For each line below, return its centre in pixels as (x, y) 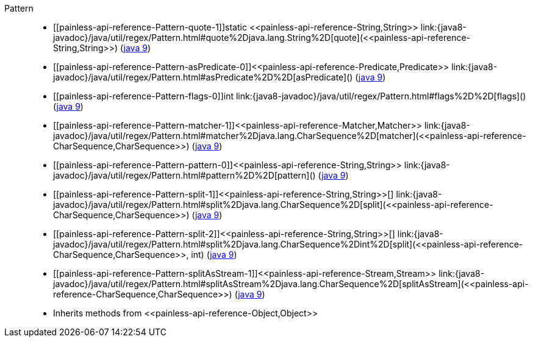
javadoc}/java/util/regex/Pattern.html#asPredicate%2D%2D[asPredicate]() (203, 77)
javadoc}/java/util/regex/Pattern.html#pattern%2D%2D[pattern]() (184, 175)
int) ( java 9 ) (214, 255)
